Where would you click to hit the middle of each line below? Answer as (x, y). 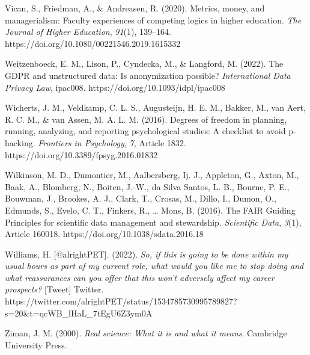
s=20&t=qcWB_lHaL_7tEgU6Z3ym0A (79, 313)
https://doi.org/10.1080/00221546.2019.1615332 (93, 43)
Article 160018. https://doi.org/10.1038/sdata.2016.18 (104, 234)
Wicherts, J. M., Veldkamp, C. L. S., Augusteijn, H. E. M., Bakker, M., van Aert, (155, 107)
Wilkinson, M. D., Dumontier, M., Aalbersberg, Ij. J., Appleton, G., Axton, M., (152, 175)
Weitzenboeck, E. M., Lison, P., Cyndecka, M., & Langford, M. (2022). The (144, 63)
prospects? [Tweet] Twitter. (54, 289)
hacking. (20, 142)
